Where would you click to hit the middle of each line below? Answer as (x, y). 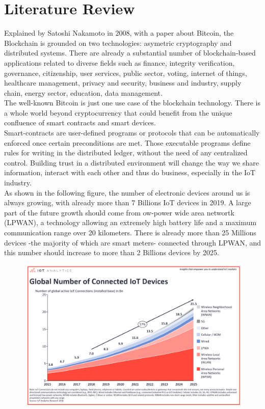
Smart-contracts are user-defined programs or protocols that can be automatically (132, 133)
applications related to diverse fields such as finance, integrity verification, (120, 62)
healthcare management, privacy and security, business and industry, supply (123, 83)
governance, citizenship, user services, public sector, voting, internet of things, (126, 73)
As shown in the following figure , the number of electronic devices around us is (127, 192)
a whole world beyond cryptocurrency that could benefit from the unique (118, 112)
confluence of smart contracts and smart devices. (80, 122)
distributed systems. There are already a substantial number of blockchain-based (130, 53)
